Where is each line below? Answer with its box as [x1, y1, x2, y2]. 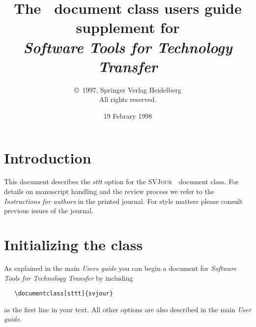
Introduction [4, 148, 91, 168]
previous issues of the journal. [4, 205, 94, 216]
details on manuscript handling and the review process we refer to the [4, 186, 214, 196]
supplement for [76, 17, 180, 37]
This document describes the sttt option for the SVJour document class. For [4, 176, 239, 187]
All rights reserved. [99, 94, 157, 104]
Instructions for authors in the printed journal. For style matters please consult [4, 196, 243, 206]
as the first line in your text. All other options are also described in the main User [4, 304, 252, 314]
